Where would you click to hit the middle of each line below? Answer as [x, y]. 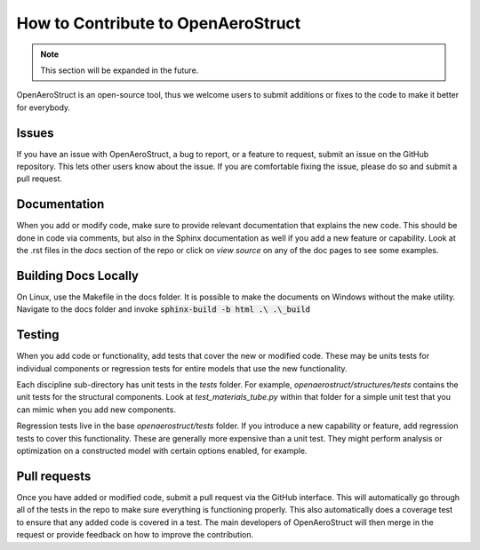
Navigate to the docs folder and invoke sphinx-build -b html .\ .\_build [164, 309]
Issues [35, 133]
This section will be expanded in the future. [120, 70]
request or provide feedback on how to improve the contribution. [135, 535]
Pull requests [54, 476]
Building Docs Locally [78, 275]
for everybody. [44, 108]
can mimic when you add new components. [96, 410]
